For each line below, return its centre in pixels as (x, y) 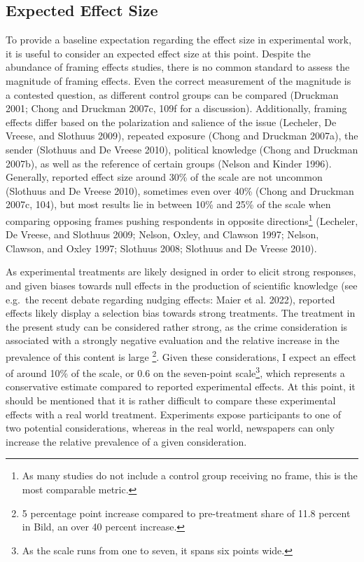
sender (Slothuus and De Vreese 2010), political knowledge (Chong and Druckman (182, 149)
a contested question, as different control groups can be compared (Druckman (172, 94)
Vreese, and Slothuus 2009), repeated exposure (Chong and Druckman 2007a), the (182, 136)
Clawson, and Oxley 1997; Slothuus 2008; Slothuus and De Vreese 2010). (161, 248)
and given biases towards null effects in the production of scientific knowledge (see (182, 285)
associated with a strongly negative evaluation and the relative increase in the (173, 340)
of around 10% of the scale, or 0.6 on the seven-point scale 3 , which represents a (175, 372)
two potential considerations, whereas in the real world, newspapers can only (170, 428)
